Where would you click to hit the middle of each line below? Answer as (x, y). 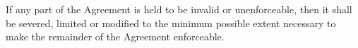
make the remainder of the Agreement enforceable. (115, 37)
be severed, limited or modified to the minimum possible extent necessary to (171, 23)
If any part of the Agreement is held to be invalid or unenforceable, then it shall (179, 9)
